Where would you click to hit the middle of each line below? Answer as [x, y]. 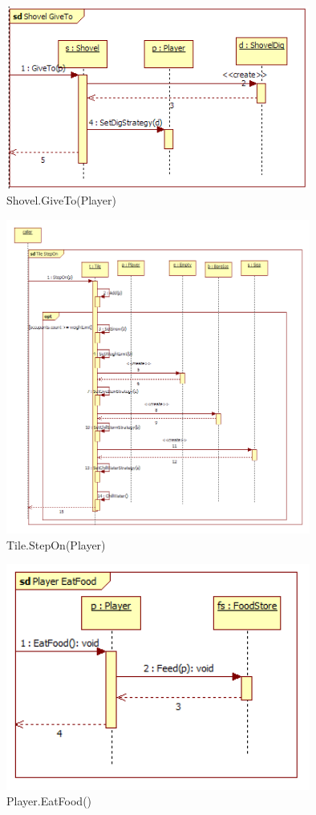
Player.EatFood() [49, 801]
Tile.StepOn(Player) [56, 544]
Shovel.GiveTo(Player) [61, 200]
